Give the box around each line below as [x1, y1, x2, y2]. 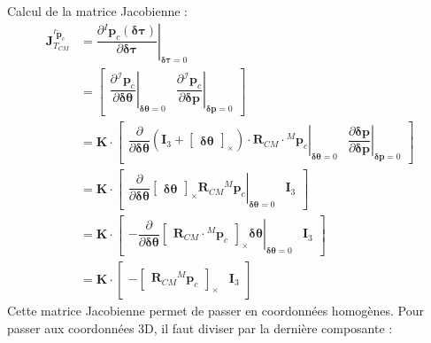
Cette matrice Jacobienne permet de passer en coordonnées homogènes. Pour [7, 300, 425, 319]
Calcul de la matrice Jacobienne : [7, 2, 188, 19]
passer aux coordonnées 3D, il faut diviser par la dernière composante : [7, 318, 393, 337]
